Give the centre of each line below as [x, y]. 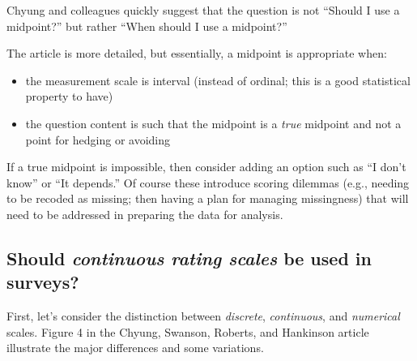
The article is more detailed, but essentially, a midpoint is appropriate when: [197, 53]
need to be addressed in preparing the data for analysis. [145, 214]
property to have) [69, 96]
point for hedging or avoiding [98, 139]
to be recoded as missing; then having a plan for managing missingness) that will [208, 198]
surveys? [43, 282]
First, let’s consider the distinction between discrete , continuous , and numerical [203, 316]
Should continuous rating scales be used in [189, 258]
